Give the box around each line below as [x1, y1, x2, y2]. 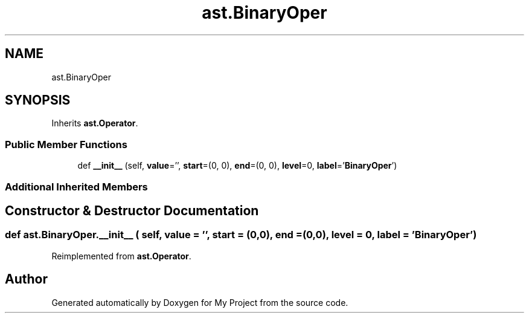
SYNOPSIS [5, 92, 71, 108]
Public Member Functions [5, 138, 127, 151]
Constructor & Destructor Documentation [5, 203, 259, 218]
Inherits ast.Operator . [51, 118, 138, 129]
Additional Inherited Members [5, 180, 148, 193]
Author [5, 271, 48, 287]
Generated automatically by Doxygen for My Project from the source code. [51, 297, 348, 308]
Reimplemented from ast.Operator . [51, 250, 191, 261]
